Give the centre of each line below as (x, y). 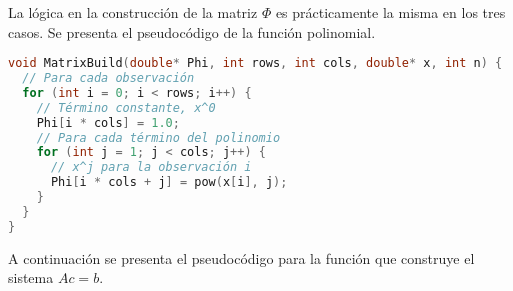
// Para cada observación (108, 78)
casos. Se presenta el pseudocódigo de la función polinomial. (192, 31)
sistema (31, 277)
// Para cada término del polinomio (158, 137)
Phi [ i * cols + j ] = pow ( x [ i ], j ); (169, 182)
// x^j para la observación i (151, 167)
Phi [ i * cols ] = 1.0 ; (108, 122)
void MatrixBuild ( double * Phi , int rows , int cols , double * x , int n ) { (255, 63)
